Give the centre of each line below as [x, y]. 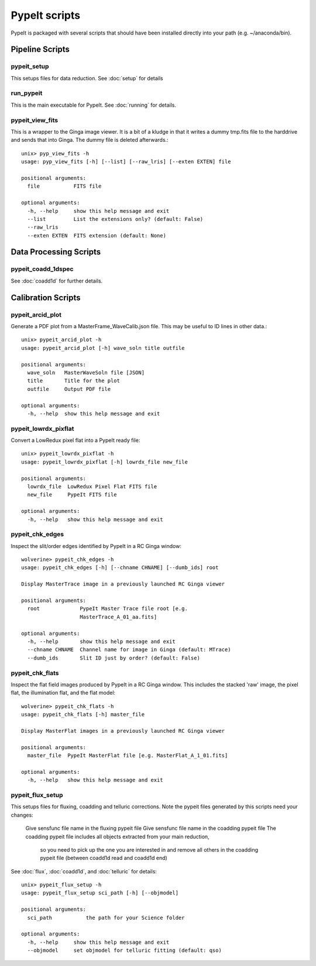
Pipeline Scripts [40, 50]
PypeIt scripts [46, 15]
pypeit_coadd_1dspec [42, 269]
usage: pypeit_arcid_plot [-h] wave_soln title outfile [103, 348]
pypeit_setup [30, 66]
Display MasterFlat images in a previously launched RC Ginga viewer [123, 731]
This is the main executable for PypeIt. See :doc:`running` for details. [94, 105]
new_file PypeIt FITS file [72, 495]
